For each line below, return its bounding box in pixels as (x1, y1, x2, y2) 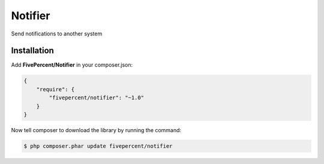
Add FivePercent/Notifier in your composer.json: (11, 61, 133, 68)
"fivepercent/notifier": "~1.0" (49, 94, 144, 102)
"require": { (36, 86, 75, 93)
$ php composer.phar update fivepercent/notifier (23, 142, 173, 150)
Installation (11, 46, 54, 56)
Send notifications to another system (11, 30, 103, 37)
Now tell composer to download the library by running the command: (11, 126, 182, 133)
